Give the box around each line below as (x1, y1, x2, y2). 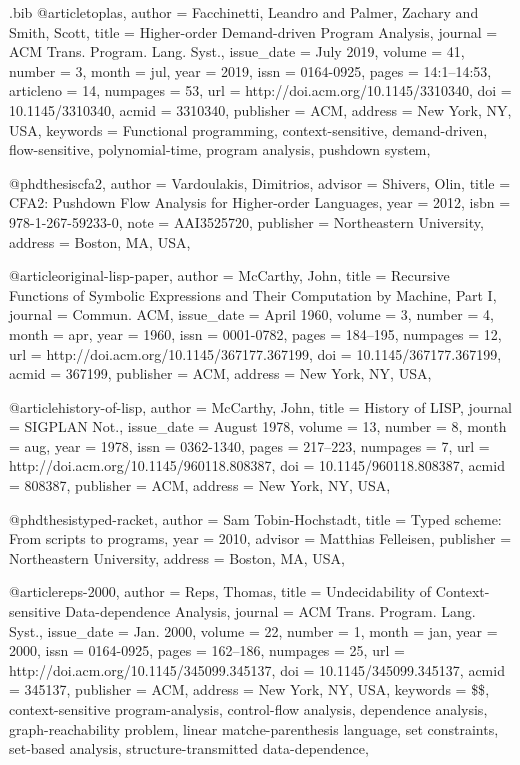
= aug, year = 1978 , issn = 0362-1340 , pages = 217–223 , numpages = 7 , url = (9, 435, 490, 456)
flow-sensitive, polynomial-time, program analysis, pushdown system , (9, 139, 431, 160)
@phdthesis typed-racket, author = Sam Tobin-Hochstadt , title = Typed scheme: (9, 508, 502, 529)
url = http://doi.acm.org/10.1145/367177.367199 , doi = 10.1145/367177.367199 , (9, 343, 502, 364)
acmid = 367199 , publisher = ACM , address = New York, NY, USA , (9, 363, 432, 384)
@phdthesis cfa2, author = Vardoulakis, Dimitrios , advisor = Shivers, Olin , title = (9, 172, 511, 193)
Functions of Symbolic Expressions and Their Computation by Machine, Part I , (9, 284, 497, 305)
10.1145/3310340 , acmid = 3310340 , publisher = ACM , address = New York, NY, (9, 99, 512, 120)
